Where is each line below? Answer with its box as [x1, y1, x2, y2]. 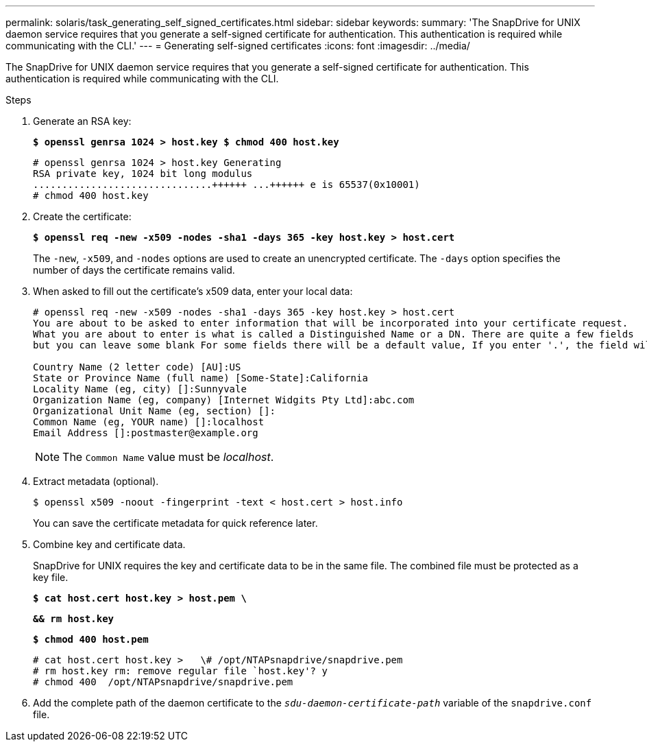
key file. [33, 571, 69, 583]
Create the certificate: [33, 211, 132, 222]
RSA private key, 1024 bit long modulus [33, 168, 253, 179]
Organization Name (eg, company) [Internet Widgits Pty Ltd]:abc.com [33, 394, 415, 405]
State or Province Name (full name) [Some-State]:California [33, 372, 368, 383]
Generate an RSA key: [33, 115, 132, 127]
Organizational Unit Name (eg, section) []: [33, 405, 276, 416]
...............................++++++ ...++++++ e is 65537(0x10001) [33, 179, 420, 190]
